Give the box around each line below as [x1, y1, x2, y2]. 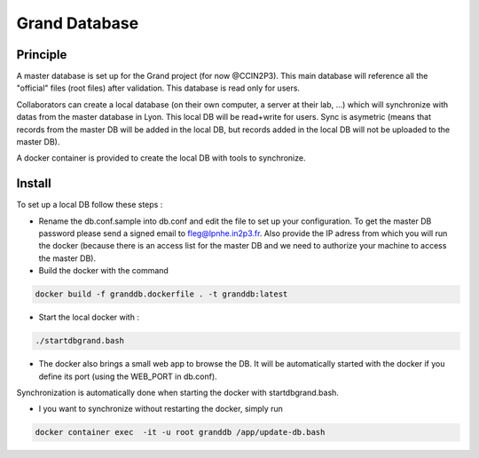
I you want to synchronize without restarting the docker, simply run [38, 404, 284, 415]
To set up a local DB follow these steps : [16, 200, 163, 210]
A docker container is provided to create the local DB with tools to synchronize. [16, 153, 306, 163]
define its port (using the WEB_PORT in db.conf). [38, 371, 217, 382]
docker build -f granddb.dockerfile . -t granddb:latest [35, 289, 288, 299]
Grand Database [16, 13, 139, 33]
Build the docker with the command [38, 265, 169, 276]
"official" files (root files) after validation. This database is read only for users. [16, 83, 301, 93]
